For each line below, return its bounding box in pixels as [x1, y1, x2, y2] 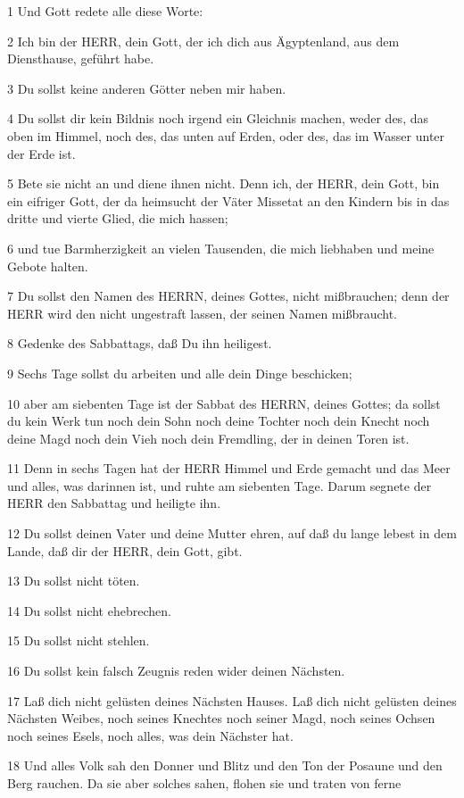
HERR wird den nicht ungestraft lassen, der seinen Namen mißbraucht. [7, 303, 397, 322]
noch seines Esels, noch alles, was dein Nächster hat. [7, 726, 294, 744]
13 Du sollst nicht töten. [7, 571, 140, 590]
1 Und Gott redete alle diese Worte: [7, 2, 203, 20]
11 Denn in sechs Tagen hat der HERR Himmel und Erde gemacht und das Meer [7, 459, 451, 478]
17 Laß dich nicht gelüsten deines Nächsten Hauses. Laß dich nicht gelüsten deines [7, 691, 457, 710]
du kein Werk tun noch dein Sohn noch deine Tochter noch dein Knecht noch [7, 411, 430, 430]
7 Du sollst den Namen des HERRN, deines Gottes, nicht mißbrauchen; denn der [7, 287, 450, 305]
